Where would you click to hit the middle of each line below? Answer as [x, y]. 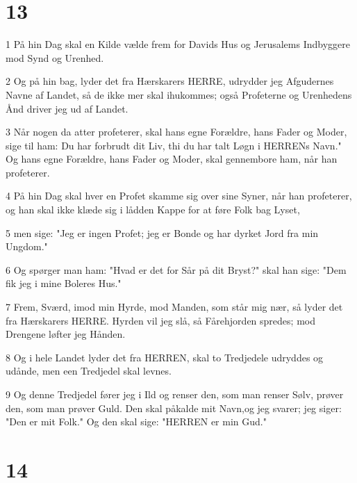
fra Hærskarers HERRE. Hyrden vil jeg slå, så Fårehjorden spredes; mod [160, 320]
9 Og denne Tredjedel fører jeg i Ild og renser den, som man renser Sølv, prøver [175, 394]
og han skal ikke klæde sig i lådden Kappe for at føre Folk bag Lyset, [153, 210]
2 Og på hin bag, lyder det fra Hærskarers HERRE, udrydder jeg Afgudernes [170, 81]
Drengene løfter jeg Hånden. [66, 334]
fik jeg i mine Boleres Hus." [64, 283]
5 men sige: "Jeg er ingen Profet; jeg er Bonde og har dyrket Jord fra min [162, 232]
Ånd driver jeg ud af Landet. [67, 108]
